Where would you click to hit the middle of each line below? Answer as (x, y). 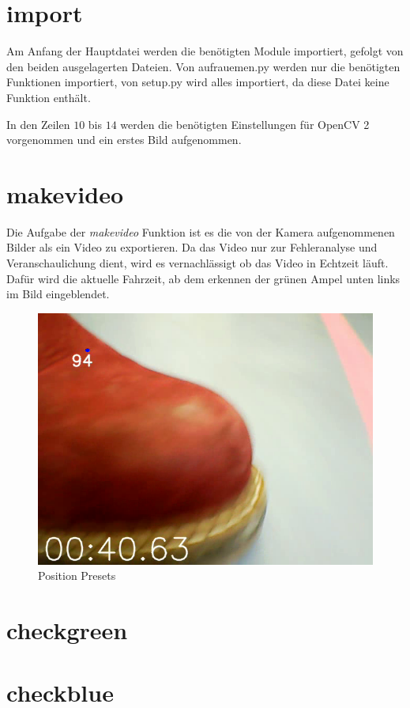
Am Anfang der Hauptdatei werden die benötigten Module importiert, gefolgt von (205, 51)
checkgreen (67, 630)
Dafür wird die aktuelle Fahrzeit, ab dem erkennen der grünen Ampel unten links (203, 278)
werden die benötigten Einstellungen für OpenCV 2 (245, 124)
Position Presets (77, 575)
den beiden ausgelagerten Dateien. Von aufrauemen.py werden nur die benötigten (203, 66)
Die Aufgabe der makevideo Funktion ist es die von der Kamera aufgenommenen (201, 231)
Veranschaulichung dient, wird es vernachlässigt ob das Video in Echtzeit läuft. (197, 263)
